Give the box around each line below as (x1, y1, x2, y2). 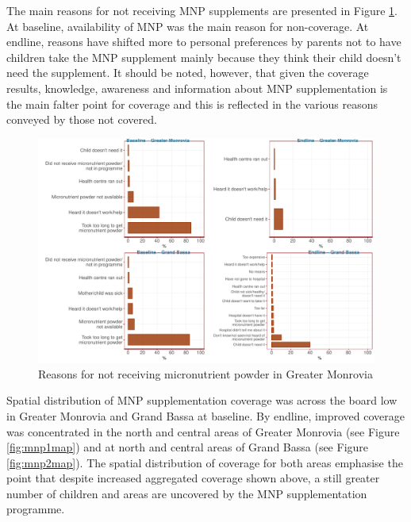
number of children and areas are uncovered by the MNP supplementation (6, 485, 367, 501)
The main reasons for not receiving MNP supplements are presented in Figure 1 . (6, 2, 398, 18)
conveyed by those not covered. (6, 111, 157, 128)
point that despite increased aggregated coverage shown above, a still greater (6, 470, 380, 486)
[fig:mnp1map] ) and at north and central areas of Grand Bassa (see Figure (6, 439, 369, 455)
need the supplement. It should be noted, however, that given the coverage (6, 64, 369, 81)
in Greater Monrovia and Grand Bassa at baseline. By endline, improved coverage (6, 407, 405, 424)
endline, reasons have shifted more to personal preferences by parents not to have (6, 33, 401, 50)
